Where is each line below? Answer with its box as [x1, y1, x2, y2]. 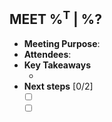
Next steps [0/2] [23, 80, 94, 92]
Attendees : [23, 48, 72, 60]
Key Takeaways [23, 59, 92, 71]
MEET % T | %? [9, 8, 102, 28]
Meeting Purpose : [23, 37, 101, 49]
